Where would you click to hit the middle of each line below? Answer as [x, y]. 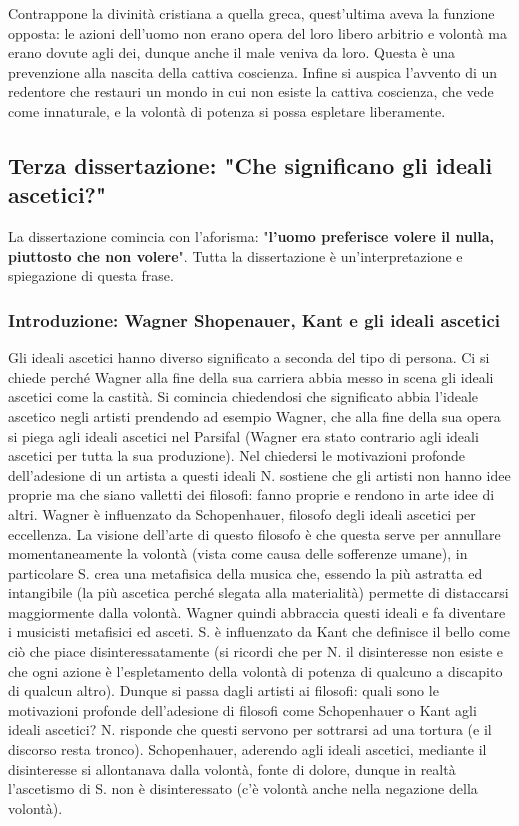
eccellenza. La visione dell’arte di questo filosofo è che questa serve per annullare [254, 533]
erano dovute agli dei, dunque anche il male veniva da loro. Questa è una [231, 52]
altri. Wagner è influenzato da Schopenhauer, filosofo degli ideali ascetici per [242, 513]
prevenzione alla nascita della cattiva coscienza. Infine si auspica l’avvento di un [253, 71]
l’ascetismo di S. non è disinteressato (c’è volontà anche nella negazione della [243, 788]
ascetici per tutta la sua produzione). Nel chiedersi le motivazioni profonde [236, 455]
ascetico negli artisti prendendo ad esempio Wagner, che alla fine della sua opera [254, 415]
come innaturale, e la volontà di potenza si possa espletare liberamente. [227, 110]
